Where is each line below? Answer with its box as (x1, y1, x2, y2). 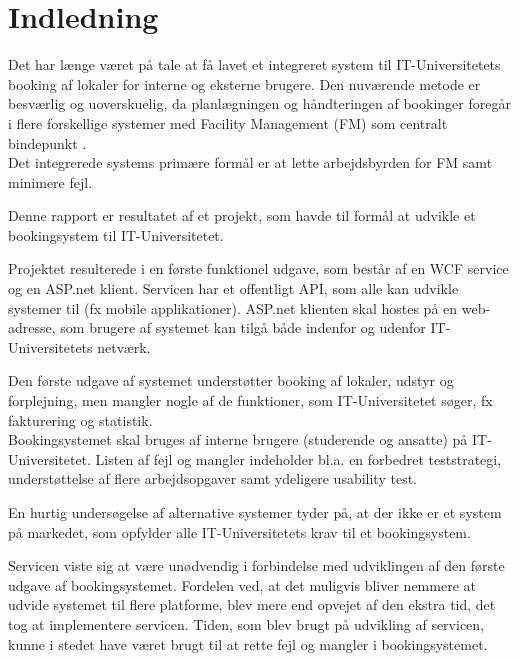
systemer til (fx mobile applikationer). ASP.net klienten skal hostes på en (8, 297, 458, 318)
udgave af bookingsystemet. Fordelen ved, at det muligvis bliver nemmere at (8, 574, 476, 595)
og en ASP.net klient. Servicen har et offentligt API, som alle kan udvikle (8, 278, 459, 299)
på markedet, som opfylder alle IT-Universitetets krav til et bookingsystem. (8, 521, 471, 542)
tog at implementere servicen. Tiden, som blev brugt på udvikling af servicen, (8, 613, 484, 634)
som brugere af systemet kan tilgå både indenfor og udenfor (60, 317, 426, 338)
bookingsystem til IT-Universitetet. (8, 224, 224, 245)
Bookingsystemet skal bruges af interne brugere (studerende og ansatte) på (8, 429, 468, 450)
